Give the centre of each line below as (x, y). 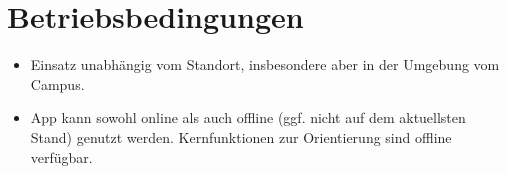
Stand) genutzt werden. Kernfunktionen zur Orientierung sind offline (241, 136)
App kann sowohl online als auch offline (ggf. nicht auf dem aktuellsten (248, 117)
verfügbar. (61, 156)
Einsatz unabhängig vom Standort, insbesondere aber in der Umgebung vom (265, 64)
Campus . (57, 83)
